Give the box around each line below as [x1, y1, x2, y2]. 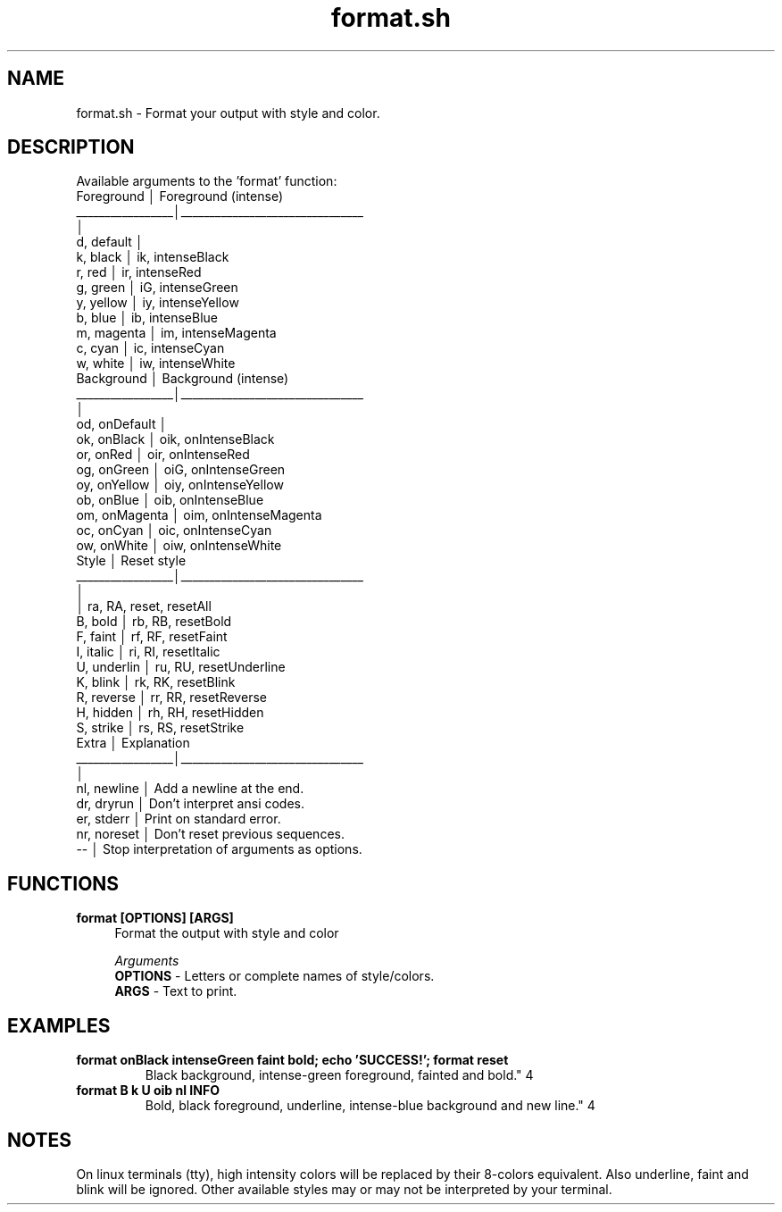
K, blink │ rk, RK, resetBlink [76, 674, 236, 690]
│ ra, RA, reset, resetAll [76, 598, 212, 614]
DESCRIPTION [7, 136, 135, 159]
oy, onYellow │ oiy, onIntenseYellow [76, 477, 284, 493]
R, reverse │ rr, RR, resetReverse [76, 690, 267, 706]
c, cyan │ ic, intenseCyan [76, 340, 225, 356]
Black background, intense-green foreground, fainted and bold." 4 [145, 1067, 534, 1083]
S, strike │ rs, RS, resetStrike [76, 720, 245, 736]
